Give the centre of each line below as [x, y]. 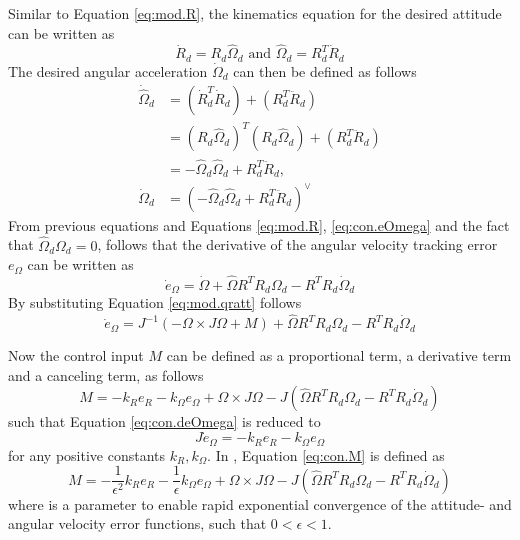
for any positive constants [86, 454]
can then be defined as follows [325, 70]
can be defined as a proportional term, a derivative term [339, 355]
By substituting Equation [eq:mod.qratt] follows [155, 302]
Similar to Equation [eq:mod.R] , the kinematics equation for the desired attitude [255, 13]
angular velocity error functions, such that [137, 523]
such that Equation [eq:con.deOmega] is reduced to [164, 421]
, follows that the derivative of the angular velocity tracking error [297, 244]
